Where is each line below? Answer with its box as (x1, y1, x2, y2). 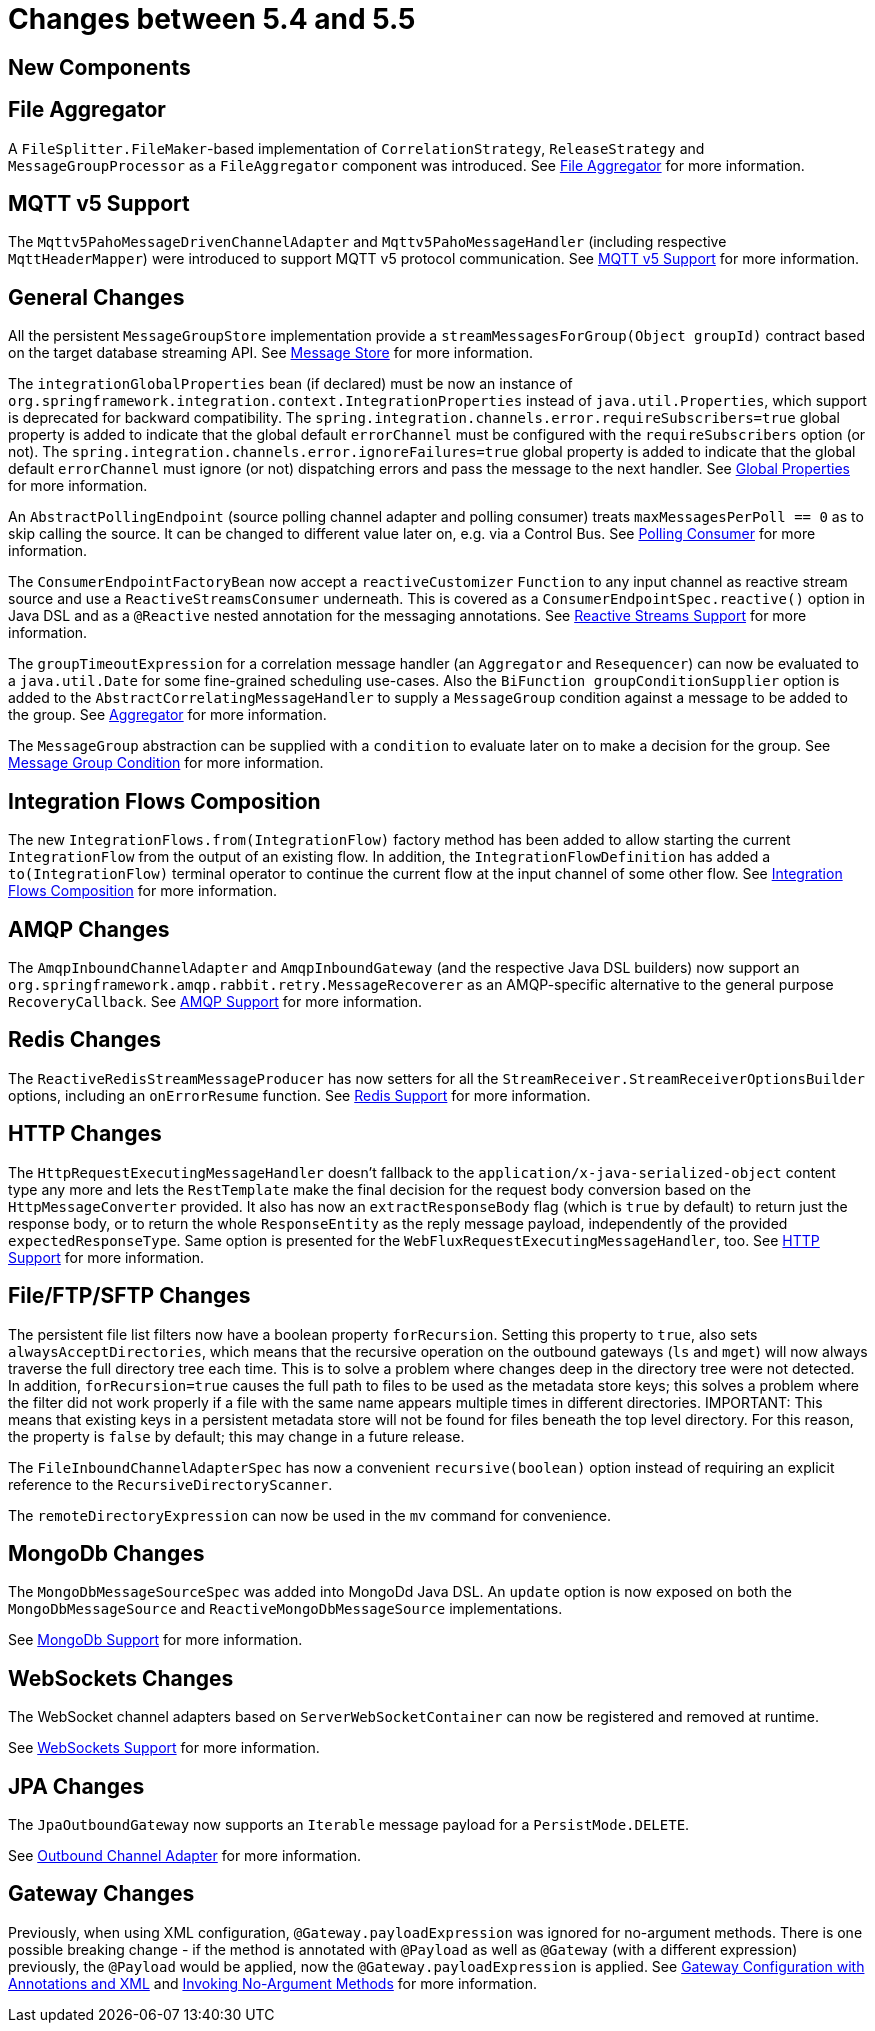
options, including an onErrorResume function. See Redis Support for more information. (8, 1086, 591, 1104)
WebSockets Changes (8, 1665, 234, 1691)
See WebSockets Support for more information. (8, 1739, 320, 1757)
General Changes (8, 284, 185, 310)
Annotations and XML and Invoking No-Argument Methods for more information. (8, 1974, 538, 1992)
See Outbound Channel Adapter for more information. (8, 1847, 362, 1865)
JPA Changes (8, 1773, 145, 1799)
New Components (8, 54, 191, 80)
